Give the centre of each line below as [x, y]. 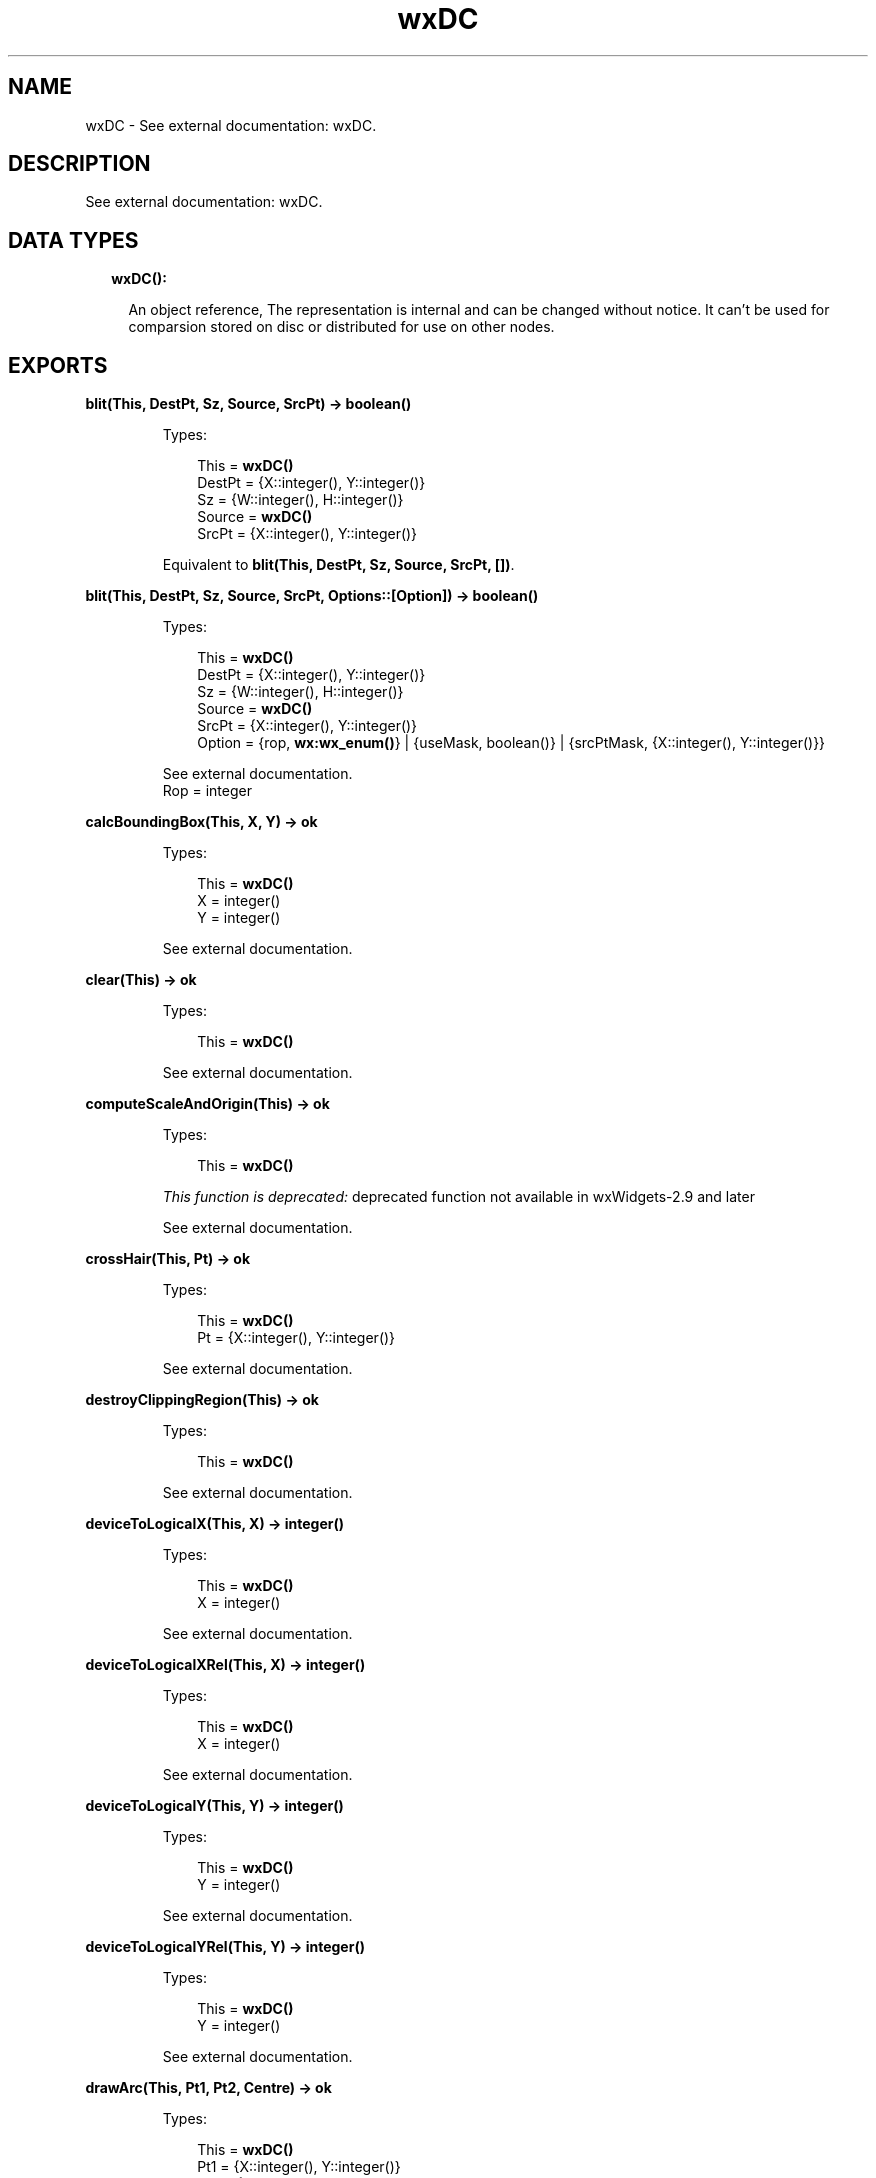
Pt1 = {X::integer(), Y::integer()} [299, 2167]
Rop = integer [207, 791]
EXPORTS [58, 365]
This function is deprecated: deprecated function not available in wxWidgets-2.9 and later [458, 1197]
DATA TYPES [73, 240]
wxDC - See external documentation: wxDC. [231, 125]
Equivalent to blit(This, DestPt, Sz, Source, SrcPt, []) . [338, 565]
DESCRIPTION [79, 164]
